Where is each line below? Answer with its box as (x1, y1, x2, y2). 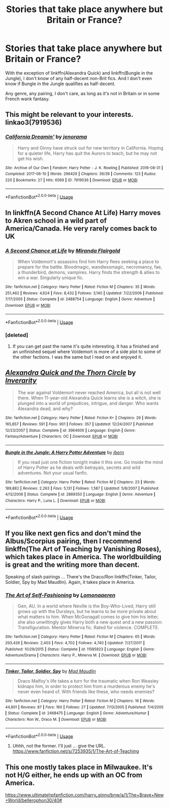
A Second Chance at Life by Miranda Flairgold (5, 247, 121, 254)
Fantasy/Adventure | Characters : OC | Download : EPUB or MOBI (5, 434, 118, 439)
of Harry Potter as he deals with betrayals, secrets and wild (17, 464, 141, 470)
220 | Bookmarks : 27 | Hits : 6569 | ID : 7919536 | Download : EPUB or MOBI (5, 177, 138, 182)
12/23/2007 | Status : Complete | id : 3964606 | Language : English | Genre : (5, 428, 136, 433)
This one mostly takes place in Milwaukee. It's (5, 763, 153, 771)
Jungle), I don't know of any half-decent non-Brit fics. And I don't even (5, 75, 152, 81)
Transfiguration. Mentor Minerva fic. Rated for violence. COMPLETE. (17, 625, 159, 631)
